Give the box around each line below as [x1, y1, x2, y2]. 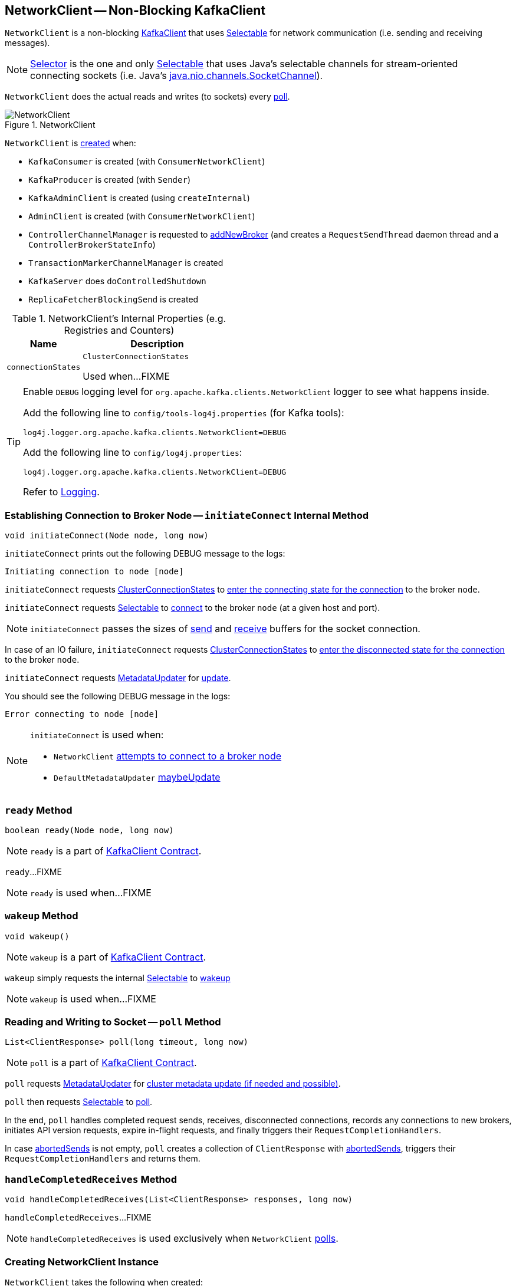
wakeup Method [5, 910, 78, 922]
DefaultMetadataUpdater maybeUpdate [54, 771, 221, 784]
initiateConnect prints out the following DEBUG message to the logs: [5, 548, 285, 559]
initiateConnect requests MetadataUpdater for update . [5, 673, 231, 683]
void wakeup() [5, 931, 70, 941]
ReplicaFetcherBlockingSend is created [28, 294, 199, 305]
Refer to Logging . [23, 486, 100, 498]
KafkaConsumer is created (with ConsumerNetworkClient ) [28, 156, 265, 167]
